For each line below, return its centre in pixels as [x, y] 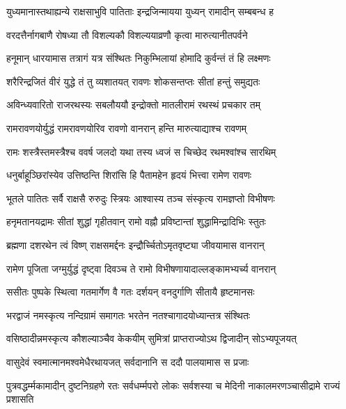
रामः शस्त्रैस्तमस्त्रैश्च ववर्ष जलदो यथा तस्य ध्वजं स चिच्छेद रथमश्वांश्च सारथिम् [141, 151]
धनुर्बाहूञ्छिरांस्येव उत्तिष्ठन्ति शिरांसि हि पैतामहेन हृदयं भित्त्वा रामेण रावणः [129, 175]
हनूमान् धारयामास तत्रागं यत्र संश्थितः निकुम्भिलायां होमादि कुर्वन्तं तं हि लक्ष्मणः [139, 58]
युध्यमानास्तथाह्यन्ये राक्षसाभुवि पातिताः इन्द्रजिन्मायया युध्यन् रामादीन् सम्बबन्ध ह [140, 11]
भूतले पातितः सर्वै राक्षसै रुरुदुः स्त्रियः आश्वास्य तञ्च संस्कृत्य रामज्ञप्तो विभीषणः [141, 198]
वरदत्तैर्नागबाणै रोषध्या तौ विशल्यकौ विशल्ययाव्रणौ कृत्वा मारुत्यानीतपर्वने [127, 34]
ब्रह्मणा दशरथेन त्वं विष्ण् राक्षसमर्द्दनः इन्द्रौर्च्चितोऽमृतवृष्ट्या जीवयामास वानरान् [135, 244]
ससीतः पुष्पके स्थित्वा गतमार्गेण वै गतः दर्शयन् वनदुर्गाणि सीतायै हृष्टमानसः [131, 292]
